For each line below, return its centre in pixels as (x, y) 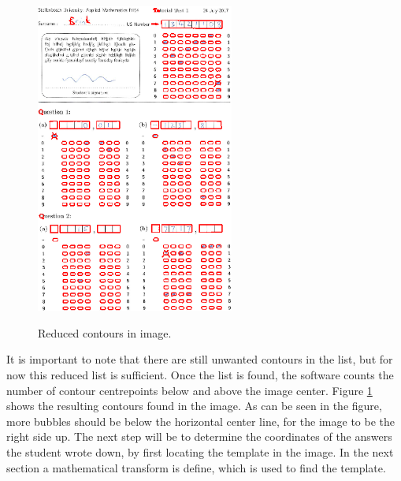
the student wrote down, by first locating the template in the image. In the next (200, 451)
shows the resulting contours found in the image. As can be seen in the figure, (194, 406)
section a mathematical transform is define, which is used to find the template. (196, 467)
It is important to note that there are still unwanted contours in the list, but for (200, 359)
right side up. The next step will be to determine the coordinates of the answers (199, 436)
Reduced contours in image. (105, 332)
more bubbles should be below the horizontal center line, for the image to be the (201, 421)
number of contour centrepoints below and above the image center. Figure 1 (189, 390)
